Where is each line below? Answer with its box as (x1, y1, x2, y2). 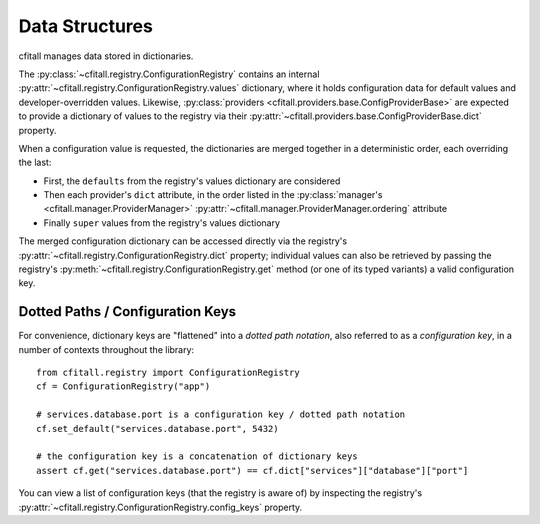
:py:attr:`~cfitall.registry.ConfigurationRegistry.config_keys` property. (18, 501, 303, 513)
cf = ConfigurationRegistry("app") (36, 381, 211, 392)
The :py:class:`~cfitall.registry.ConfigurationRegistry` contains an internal (18, 68, 320, 80)
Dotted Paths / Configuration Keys (18, 303, 237, 320)
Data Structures (18, 15, 154, 37)
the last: (18, 156, 52, 169)
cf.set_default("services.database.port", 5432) (36, 423, 279, 434)
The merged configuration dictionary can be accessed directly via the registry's (18, 235, 348, 247)
